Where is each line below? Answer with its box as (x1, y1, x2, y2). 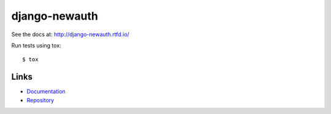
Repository (26, 96, 55, 104)
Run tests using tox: (11, 42, 61, 49)
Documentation (26, 88, 66, 95)
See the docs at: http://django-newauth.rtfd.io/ (11, 31, 130, 38)
